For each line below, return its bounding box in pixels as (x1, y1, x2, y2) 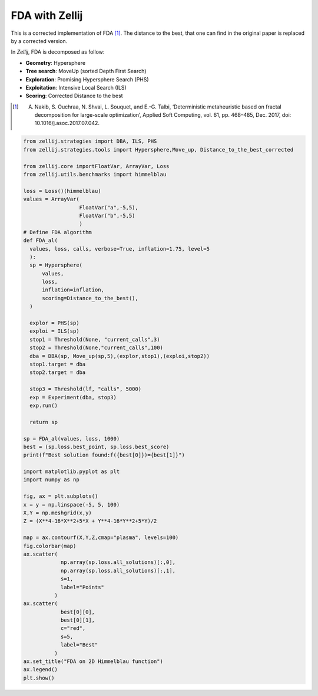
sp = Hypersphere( (29, 262, 82, 268)
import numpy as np (23, 477, 79, 483)
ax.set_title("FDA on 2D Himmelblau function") (23, 658, 163, 665)
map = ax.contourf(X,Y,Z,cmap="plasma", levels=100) (23, 534, 179, 541)
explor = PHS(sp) (29, 320, 79, 327)
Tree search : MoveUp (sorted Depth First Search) (25, 68, 147, 75)
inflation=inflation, (42, 287, 104, 293)
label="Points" (60, 584, 104, 590)
